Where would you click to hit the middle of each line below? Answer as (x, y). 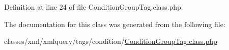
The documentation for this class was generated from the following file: (115, 24)
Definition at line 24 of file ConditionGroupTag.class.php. (94, 7)
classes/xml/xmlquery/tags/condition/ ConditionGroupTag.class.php (111, 41)
